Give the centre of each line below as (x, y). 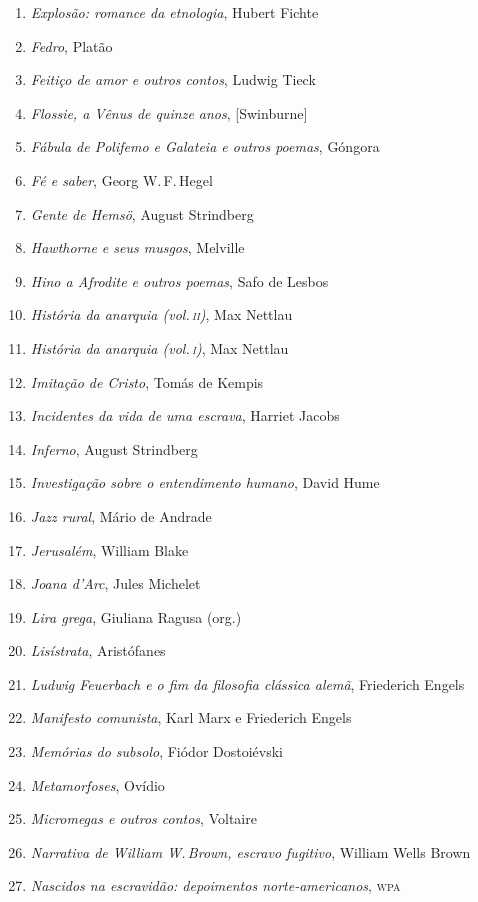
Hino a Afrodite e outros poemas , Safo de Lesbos (179, 280)
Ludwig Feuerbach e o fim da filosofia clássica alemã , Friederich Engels (247, 683)
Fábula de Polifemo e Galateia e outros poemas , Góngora (205, 146)
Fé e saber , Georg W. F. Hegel (121, 179)
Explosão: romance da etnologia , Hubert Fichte (174, 12)
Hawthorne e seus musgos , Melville (137, 247)
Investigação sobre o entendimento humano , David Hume (205, 482)
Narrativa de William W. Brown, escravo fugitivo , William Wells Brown (250, 851)
